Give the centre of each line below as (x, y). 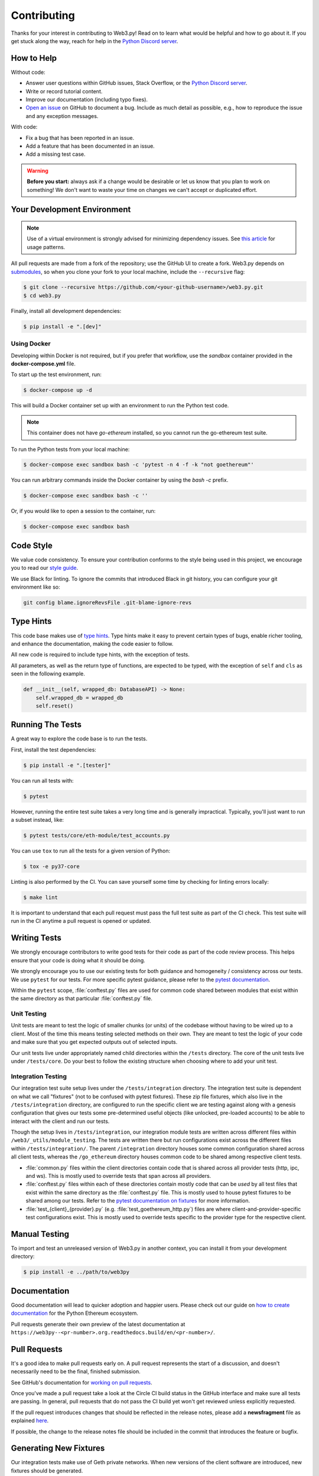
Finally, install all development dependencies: (66, 311)
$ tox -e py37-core (51, 867)
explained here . (30, 1421)
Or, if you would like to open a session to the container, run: (83, 511)
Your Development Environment (71, 210)
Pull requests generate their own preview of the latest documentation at (98, 1324)
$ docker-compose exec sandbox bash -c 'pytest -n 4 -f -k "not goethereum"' (139, 465)
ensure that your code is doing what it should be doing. (78, 960)
